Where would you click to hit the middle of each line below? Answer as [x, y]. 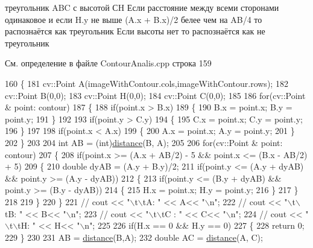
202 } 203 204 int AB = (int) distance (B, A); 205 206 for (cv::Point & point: [144, 142]
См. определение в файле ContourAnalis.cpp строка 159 [108, 63]
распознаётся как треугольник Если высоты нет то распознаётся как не [135, 31]
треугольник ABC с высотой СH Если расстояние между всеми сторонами [142, 7]
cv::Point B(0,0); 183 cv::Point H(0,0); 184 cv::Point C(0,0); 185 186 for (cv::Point [155, 95]
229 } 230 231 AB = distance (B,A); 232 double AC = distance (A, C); [134, 237]
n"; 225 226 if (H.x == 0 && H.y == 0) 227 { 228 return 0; [194, 225]
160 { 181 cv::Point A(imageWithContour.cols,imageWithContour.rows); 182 [147, 83]
